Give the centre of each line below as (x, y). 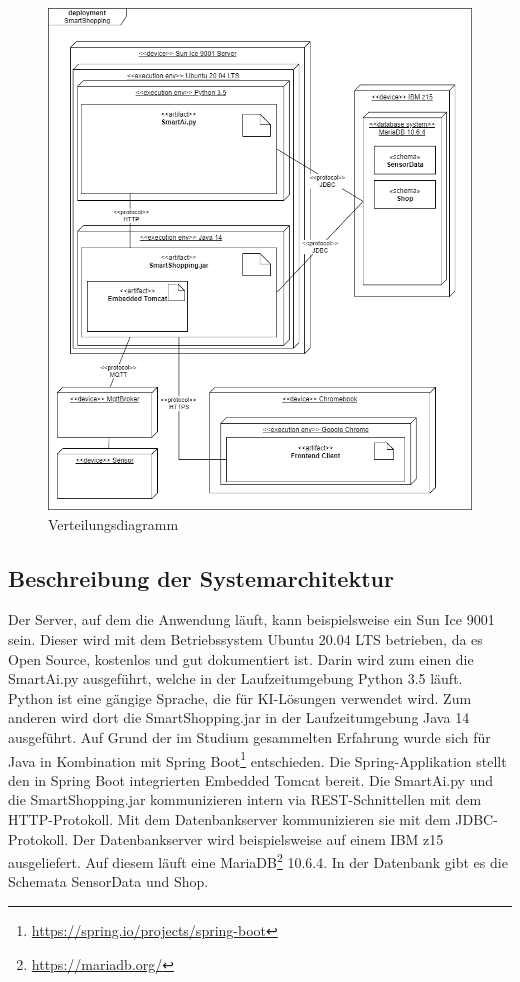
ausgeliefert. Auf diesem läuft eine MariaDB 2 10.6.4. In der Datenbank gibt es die (258, 860)
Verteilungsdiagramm (113, 523)
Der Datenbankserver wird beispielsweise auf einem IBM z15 (258, 838)
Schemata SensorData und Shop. (108, 881)
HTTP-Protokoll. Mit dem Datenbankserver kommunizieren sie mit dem (229, 818)
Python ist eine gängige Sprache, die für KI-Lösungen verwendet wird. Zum (240, 697)
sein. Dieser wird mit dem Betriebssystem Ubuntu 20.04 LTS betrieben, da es (245, 638)
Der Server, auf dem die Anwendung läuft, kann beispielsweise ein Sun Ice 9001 (251, 619)
